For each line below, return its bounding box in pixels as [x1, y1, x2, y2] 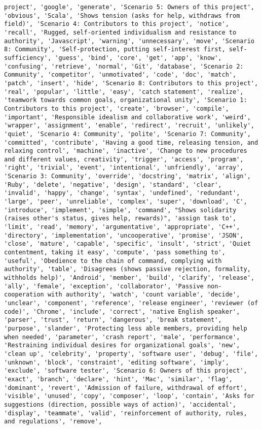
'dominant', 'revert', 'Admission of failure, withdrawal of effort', [4, 384, 247, 391]
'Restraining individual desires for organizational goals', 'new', [4, 342, 240, 349]
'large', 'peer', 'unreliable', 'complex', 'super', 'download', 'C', [4, 198, 247, 206]
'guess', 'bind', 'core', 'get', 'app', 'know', [55, 54, 222, 61]
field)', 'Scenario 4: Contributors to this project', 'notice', [4, 20, 229, 28]
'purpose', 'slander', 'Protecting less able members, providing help [4, 324, 247, 332]
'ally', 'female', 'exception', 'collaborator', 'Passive [4, 282, 204, 290]
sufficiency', [4, 54, 52, 61]
